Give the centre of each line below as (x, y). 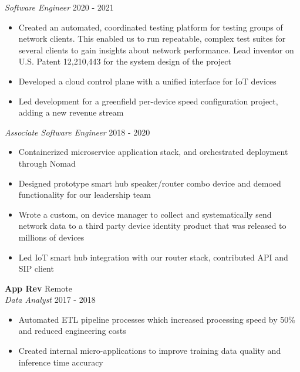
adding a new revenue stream (71, 112)
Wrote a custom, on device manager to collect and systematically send (145, 214)
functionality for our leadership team (85, 195)
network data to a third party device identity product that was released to (152, 226)
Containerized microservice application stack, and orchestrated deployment (153, 152)
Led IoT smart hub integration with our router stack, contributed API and (153, 257)
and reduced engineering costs (72, 331)
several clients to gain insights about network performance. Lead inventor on (156, 50)
